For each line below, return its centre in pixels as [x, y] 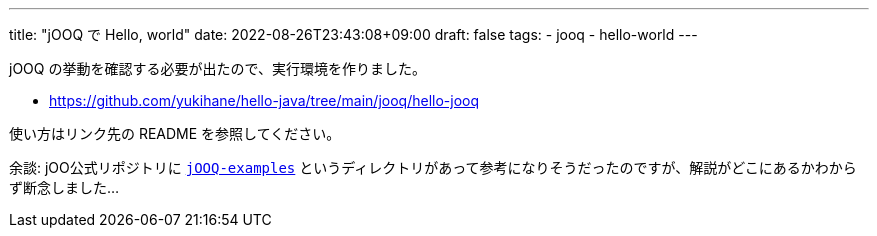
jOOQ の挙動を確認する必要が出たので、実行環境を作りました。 [217, 68]
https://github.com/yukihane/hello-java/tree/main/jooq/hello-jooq [264, 100]
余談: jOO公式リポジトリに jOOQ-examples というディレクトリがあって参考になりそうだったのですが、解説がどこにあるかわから [433, 167]
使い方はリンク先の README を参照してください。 [175, 133]
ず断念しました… [64, 187]
